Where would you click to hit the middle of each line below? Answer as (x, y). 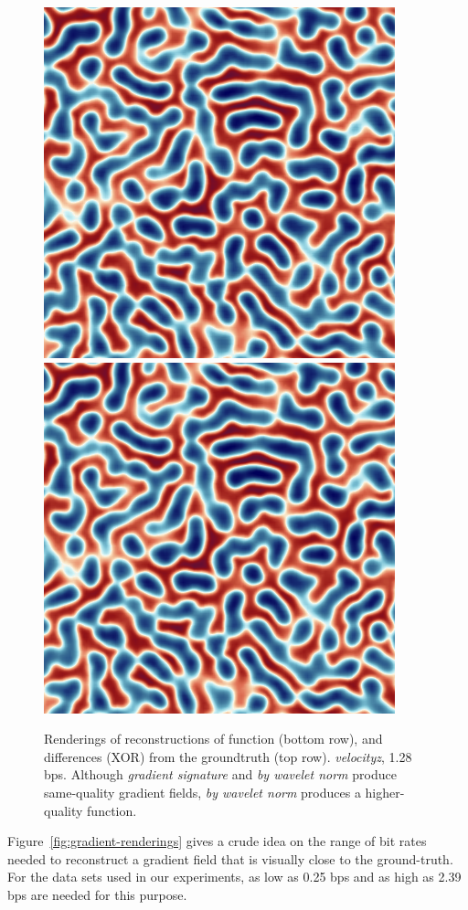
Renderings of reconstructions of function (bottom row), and (213, 739)
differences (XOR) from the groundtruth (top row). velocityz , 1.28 (228, 756)
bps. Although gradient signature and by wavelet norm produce (220, 774)
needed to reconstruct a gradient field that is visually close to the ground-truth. (230, 858)
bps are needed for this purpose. (97, 894)
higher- (385, 792)
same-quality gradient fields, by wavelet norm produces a (202, 792)
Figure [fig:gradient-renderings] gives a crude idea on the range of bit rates (217, 841)
